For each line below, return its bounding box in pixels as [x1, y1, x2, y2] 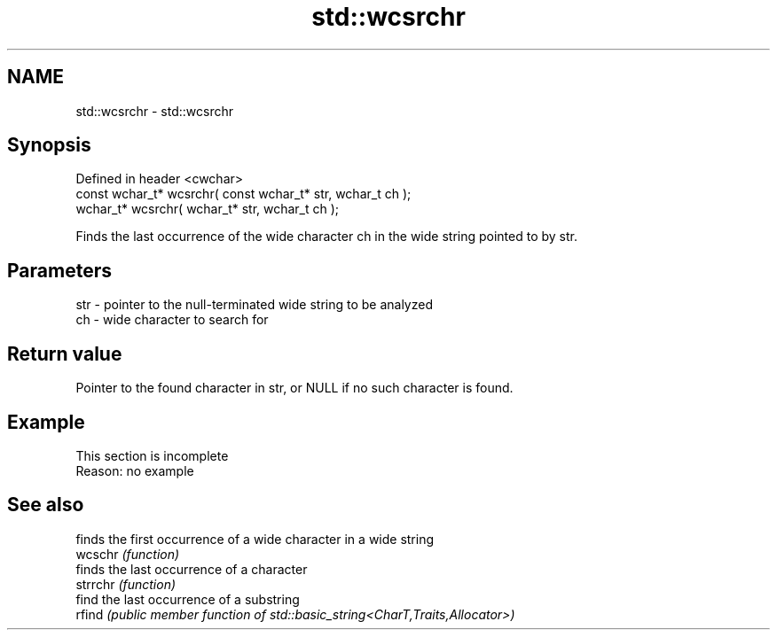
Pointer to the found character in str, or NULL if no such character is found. [75, 380, 514, 396]
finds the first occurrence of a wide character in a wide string [75, 531, 435, 547]
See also [7, 493, 84, 517]
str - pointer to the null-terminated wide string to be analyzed [75, 297, 433, 313]
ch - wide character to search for [75, 312, 269, 328]
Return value [7, 342, 122, 365]
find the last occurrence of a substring [75, 591, 300, 607]
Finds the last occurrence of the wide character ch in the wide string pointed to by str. [75, 229, 578, 245]
